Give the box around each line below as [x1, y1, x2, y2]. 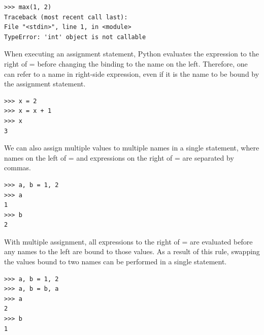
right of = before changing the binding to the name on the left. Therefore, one [4, 58, 248, 69]
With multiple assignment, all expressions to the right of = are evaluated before [4, 236, 253, 247]
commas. [4, 162, 31, 173]
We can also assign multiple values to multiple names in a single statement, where [4, 142, 259, 153]
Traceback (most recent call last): [4, 13, 128, 21]
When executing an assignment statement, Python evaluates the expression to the [4, 48, 259, 59]
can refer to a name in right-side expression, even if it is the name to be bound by [4, 68, 259, 79]
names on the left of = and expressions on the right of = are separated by [4, 152, 234, 163]
